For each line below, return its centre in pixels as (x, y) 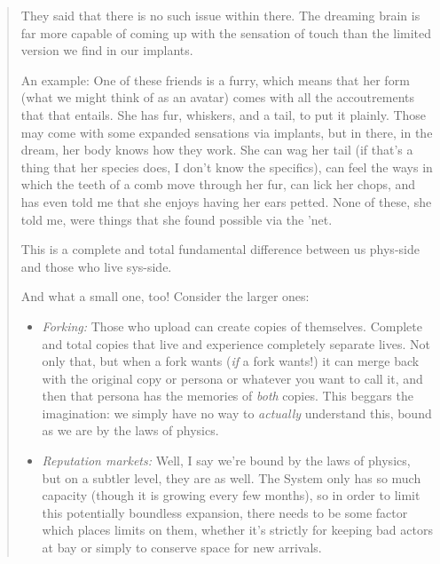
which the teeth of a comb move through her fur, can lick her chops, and (218, 184)
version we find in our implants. (107, 50)
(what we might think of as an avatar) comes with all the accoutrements (217, 97)
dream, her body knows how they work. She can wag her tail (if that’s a (217, 150)
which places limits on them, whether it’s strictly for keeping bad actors (237, 530)
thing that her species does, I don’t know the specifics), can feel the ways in (227, 167)
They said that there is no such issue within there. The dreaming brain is (220, 15)
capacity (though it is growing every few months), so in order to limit (231, 495)
